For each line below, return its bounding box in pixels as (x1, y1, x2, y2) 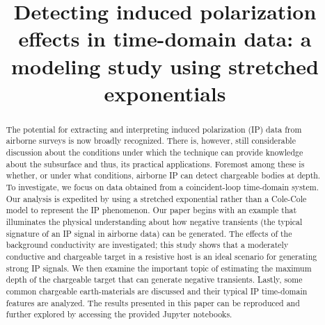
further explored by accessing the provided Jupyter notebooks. (6, 308, 232, 320)
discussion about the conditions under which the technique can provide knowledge (6, 147, 303, 158)
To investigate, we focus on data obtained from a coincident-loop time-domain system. (6, 181, 319, 193)
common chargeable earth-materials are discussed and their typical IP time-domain (6, 285, 308, 297)
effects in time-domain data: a (18, 24, 312, 53)
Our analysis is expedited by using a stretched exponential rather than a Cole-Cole (6, 192, 307, 204)
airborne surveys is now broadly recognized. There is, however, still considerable (6, 135, 296, 147)
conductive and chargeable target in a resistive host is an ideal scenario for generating (6, 250, 317, 262)
